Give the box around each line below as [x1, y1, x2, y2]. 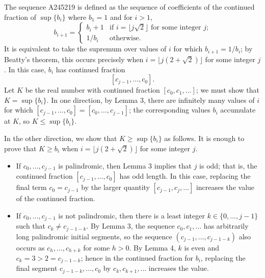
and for [110, 11, 132, 22]
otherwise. [110, 35, 141, 42]
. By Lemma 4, [129, 242, 176, 253]
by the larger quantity [81, 182, 150, 192]
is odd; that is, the [199, 160, 257, 171]
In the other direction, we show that [4, 133, 117, 144]
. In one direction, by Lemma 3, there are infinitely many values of [46, 94, 255, 105]
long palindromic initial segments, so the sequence [16, 231, 172, 241]
